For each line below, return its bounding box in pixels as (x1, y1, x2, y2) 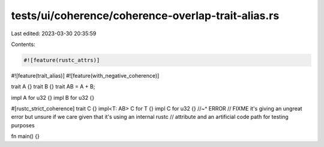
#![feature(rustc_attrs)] (23, 57, 100, 63)
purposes (11, 121, 35, 128)
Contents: (11, 41, 35, 48)
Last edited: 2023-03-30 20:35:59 (11, 30, 97, 37)
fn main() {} (11, 133, 40, 140)
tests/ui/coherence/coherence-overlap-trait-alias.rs (11, 9, 280, 22)
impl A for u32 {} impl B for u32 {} (11, 94, 95, 101)
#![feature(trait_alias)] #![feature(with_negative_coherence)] (11, 72, 160, 79)
